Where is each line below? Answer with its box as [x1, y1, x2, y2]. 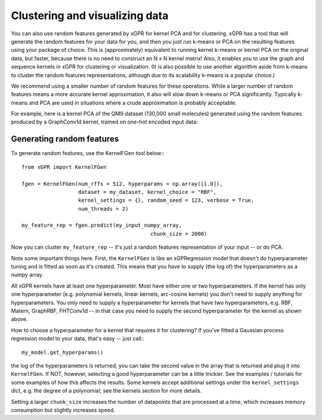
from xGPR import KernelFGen [21, 163, 107, 170]
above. [11, 316, 28, 323]
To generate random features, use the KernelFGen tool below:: [11, 150, 165, 157]
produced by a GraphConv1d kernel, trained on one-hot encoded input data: [11, 118, 198, 125]
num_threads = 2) [78, 205, 129, 212]
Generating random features [11, 134, 119, 144]
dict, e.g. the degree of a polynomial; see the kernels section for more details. [11, 387, 202, 394]
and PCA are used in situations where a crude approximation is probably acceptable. [29, 99, 237, 106]
